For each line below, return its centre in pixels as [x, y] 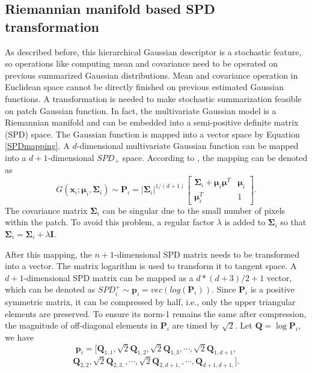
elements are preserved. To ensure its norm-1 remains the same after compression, [156, 313]
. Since [224, 289]
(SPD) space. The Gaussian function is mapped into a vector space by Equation [152, 134]
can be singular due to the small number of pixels [194, 210]
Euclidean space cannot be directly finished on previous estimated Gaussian [145, 87]
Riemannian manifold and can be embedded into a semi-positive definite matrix [152, 122]
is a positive [272, 289]
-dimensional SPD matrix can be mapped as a [109, 277]
